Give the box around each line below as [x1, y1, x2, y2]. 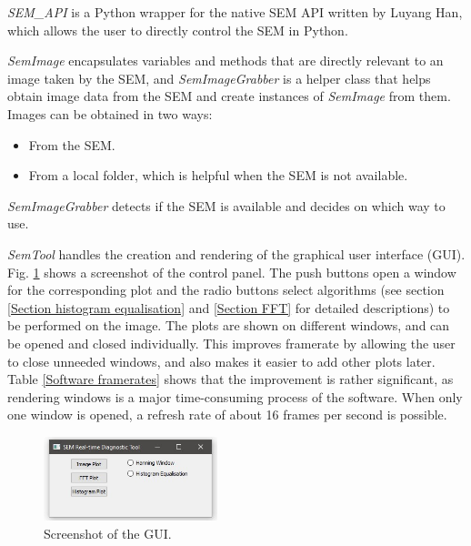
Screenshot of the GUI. [44, 523, 172, 542]
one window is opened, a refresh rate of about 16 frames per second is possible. [7, 405, 447, 424]
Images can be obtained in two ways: [7, 104, 213, 123]
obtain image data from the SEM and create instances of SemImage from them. [7, 86, 451, 106]
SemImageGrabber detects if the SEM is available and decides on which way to [7, 196, 446, 215]
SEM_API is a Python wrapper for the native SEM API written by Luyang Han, [7, 3, 463, 21]
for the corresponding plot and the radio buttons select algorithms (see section [7, 280, 445, 299]
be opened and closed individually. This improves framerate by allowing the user [7, 333, 456, 352]
